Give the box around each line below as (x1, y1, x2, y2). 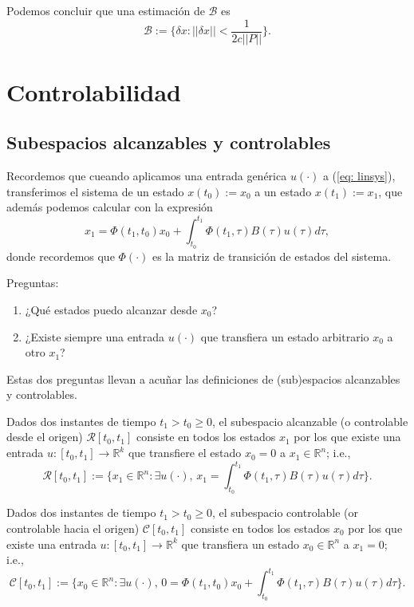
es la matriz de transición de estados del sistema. (152, 247, 392, 264)
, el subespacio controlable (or (212, 504, 359, 521)
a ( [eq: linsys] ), (322, 168, 396, 184)
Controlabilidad (6, 75, 181, 108)
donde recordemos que (6, 247, 115, 264)
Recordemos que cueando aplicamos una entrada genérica (6, 168, 287, 184)
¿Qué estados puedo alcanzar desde (25, 301, 198, 317)
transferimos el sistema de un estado (6, 183, 184, 199)
